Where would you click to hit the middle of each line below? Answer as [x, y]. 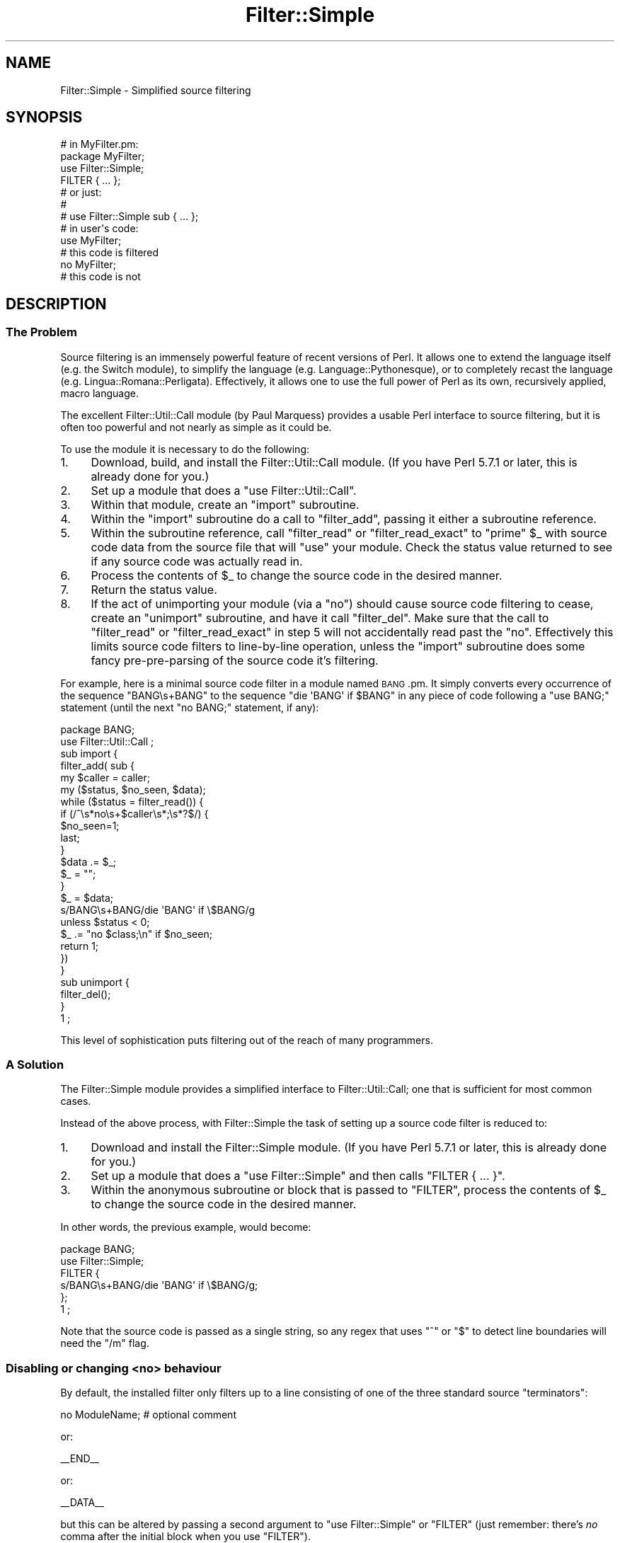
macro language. [99, 393]
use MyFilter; [91, 241]
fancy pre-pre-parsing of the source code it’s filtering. [235, 660]
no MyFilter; [88, 265]
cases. [76, 1101]
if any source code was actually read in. [197, 561]
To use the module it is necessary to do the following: [185, 449]
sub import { [89, 753]
